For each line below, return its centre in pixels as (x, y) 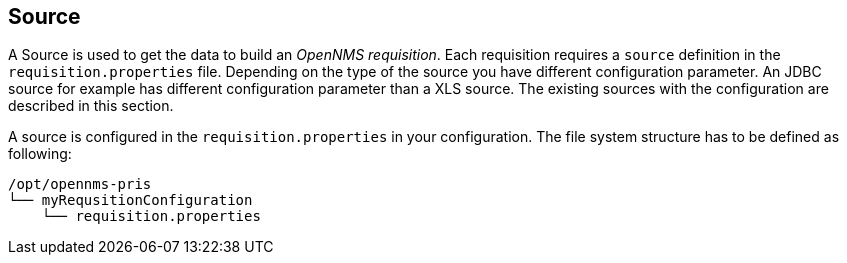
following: (40, 154)
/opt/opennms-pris (80, 184)
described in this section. (91, 106)
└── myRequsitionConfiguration (130, 200)
